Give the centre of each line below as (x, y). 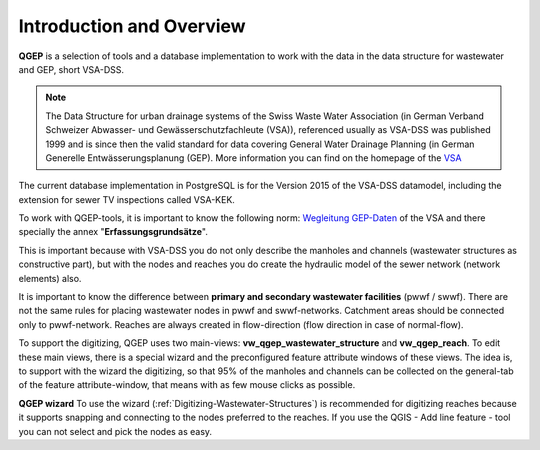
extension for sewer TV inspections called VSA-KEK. (126, 199)
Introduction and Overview (132, 26)
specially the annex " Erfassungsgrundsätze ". (113, 232)
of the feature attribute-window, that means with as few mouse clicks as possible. (187, 385)
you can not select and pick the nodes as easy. (115, 431)
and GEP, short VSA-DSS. (71, 69)
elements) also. (50, 278)
